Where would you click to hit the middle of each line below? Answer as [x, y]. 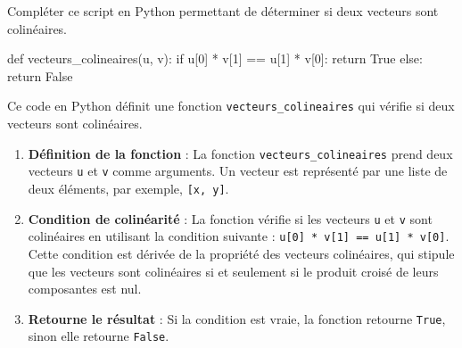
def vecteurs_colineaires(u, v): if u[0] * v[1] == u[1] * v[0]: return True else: [215, 58]
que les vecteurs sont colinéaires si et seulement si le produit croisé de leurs [233, 271]
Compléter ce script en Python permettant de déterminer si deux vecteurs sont [223, 11]
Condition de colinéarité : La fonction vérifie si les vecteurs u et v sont [230, 218]
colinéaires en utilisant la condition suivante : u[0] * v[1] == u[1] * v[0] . [239, 236]
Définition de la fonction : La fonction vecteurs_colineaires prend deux [240, 153]
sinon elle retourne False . [99, 336]
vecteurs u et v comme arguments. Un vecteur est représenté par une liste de [238, 171]
